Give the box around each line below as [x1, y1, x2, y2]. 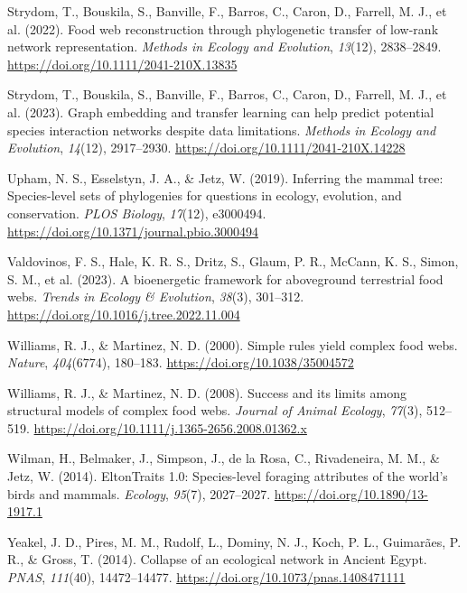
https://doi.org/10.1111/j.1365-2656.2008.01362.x [33, 418, 307, 437]
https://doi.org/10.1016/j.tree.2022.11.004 [7, 304, 240, 323]
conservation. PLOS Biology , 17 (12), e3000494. [7, 203, 266, 222]
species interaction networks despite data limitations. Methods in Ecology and [7, 120, 436, 139]
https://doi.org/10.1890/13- [274, 484, 428, 503]
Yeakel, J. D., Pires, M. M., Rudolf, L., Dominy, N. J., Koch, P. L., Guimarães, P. [7, 532, 462, 551]
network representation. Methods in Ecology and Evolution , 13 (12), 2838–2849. [7, 37, 442, 56]
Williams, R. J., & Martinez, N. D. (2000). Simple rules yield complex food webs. [7, 335, 458, 354]
